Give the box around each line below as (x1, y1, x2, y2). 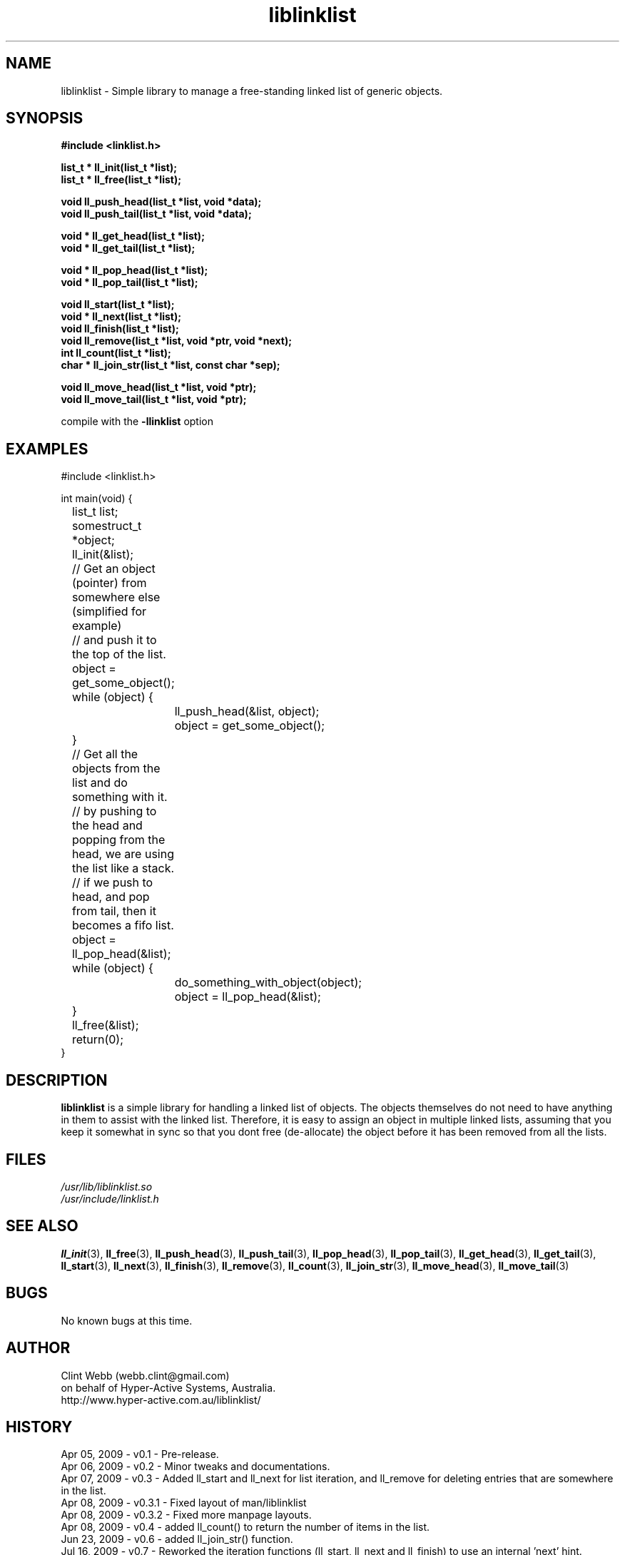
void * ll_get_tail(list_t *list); (61, 242, 195, 255)
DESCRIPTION (6, 1071, 108, 1089)
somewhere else (71, 590, 161, 605)
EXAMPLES (6, 439, 88, 458)
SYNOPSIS (6, 109, 83, 128)
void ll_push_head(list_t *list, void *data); (61, 195, 262, 208)
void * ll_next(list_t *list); (61, 310, 182, 323)
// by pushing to (71, 804, 157, 819)
